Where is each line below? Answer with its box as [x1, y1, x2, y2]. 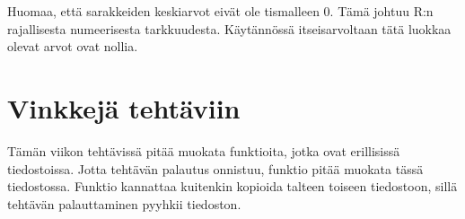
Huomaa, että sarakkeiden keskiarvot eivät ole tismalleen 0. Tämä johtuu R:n [7, 2, 434, 20]
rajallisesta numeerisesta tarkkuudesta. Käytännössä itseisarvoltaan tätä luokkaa [7, 19, 452, 38]
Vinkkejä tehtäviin [7, 89, 241, 126]
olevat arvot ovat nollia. [7, 37, 138, 56]
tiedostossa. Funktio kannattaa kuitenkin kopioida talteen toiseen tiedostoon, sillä [7, 177, 458, 196]
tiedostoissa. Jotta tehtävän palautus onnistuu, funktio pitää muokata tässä [7, 159, 424, 178]
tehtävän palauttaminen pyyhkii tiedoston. [7, 194, 241, 213]
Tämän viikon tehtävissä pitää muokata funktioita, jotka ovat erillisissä [7, 141, 400, 160]
